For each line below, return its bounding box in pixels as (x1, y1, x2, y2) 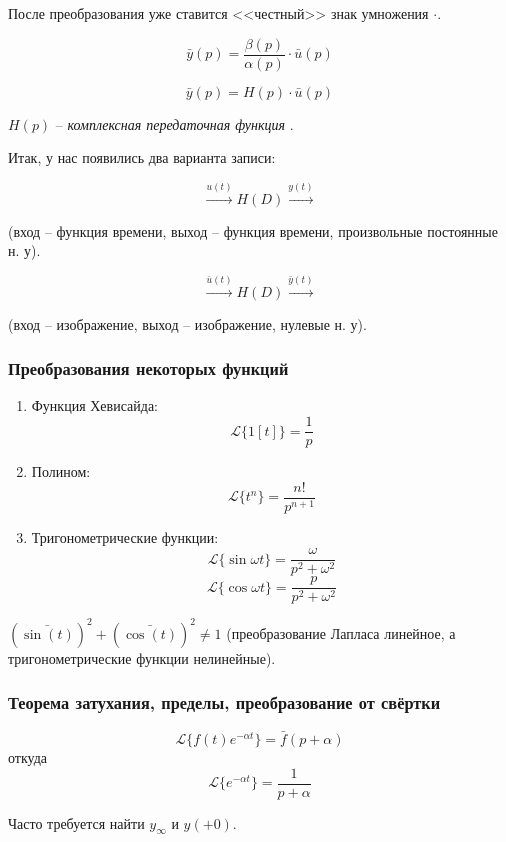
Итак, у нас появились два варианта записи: (8, 147, 276, 168)
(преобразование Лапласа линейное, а (226, 622, 456, 643)
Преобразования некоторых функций (8, 356, 289, 381)
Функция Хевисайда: (31, 395, 158, 416)
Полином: (31, 461, 91, 482)
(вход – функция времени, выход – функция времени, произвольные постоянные (8, 220, 498, 241)
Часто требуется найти (8, 812, 145, 833)
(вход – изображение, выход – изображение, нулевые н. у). (8, 313, 367, 334)
